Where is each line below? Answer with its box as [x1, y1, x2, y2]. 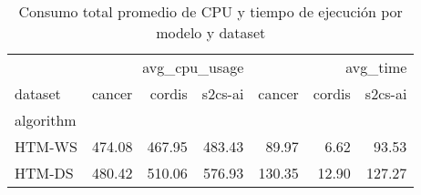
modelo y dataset [156, 22, 266, 43]
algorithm [15, 109, 77, 130]
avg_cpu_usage [142, 56, 244, 77]
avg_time [345, 56, 407, 77]
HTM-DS [15, 162, 74, 183]
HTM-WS [15, 136, 77, 157]
